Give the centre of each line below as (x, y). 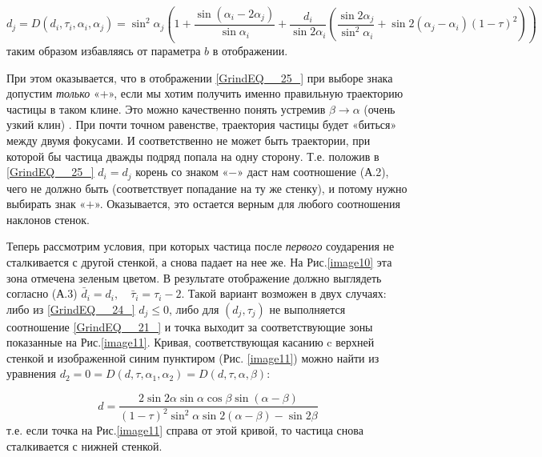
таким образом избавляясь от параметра (104, 50)
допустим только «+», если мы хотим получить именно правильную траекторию (205, 93)
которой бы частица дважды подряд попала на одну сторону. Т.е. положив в (193, 156)
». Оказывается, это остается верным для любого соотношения (247, 204)
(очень (379, 108)
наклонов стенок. (48, 219)
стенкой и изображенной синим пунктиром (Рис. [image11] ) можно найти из (193, 357)
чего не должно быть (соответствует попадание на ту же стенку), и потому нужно (207, 188)
